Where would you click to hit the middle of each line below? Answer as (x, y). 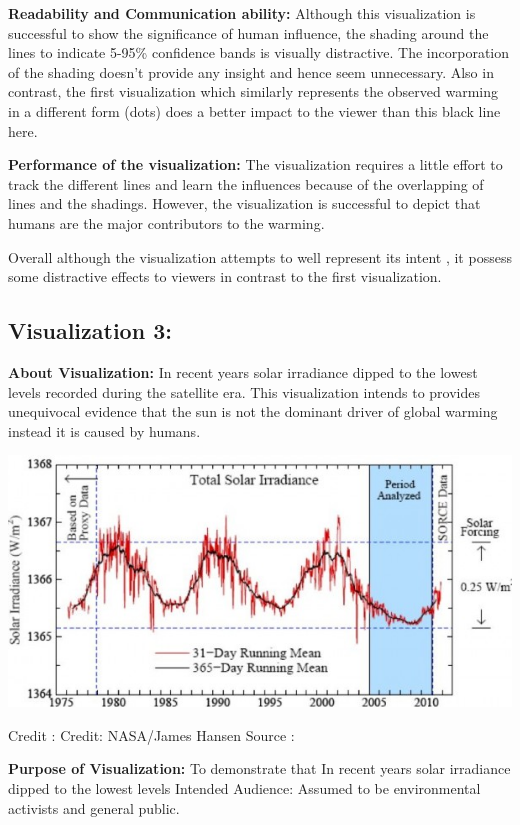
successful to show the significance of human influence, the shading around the (248, 32)
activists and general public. (94, 807)
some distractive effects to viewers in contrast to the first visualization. (225, 276)
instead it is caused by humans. (104, 430)
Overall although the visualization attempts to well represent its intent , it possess (260, 256)
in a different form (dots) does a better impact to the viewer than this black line (254, 110)
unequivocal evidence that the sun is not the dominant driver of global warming (253, 411)
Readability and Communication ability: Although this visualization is (242, 13)
